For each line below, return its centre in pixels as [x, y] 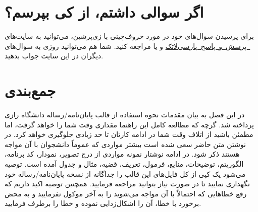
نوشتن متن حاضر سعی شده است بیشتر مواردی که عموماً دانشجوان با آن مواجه [125, 144]
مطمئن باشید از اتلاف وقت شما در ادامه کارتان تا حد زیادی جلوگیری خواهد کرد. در [129, 134]
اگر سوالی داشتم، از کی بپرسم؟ [104, 12]
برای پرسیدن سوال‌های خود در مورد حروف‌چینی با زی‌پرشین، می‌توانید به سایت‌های [129, 36]
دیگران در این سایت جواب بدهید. [54, 56]
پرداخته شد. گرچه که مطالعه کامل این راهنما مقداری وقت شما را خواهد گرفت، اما [129, 124]
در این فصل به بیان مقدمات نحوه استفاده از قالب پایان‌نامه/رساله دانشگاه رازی [125, 115]
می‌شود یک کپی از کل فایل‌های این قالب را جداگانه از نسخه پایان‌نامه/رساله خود [125, 173]
